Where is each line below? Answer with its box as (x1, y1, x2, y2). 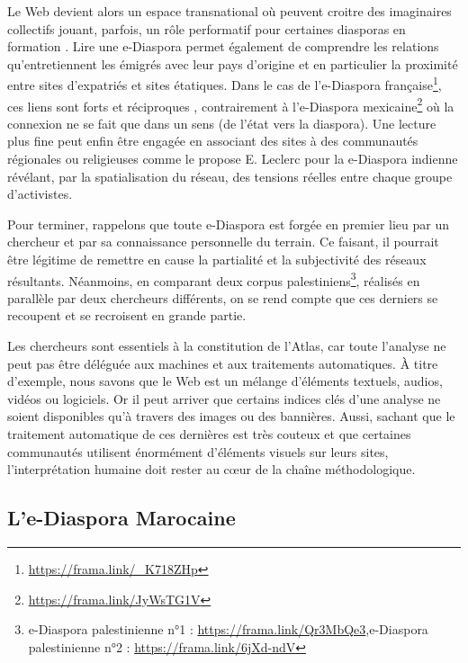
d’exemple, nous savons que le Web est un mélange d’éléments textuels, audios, (7, 372, 443, 390)
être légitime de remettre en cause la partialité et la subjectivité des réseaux (7, 250, 427, 269)
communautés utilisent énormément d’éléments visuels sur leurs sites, (7, 442, 389, 461)
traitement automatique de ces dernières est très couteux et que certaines (7, 425, 411, 443)
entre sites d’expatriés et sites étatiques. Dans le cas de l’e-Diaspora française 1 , (7, 73, 442, 94)
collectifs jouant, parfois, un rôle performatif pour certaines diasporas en (7, 19, 406, 38)
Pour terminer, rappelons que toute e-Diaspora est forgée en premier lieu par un (7, 214, 449, 233)
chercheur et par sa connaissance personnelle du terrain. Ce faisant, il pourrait (7, 232, 439, 251)
